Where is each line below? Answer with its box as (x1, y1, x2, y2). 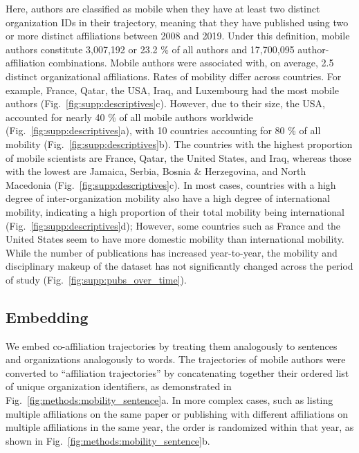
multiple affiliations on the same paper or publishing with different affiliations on (6, 406, 349, 420)
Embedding (6, 306, 89, 327)
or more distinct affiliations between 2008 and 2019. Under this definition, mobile (6, 28, 350, 43)
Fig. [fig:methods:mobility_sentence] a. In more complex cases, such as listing (6, 393, 333, 407)
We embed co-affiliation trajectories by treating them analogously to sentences (6, 338, 338, 353)
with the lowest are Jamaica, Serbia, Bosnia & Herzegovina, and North (6, 164, 306, 178)
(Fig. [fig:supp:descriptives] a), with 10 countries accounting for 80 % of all (6, 123, 321, 138)
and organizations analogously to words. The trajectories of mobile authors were (6, 352, 346, 367)
